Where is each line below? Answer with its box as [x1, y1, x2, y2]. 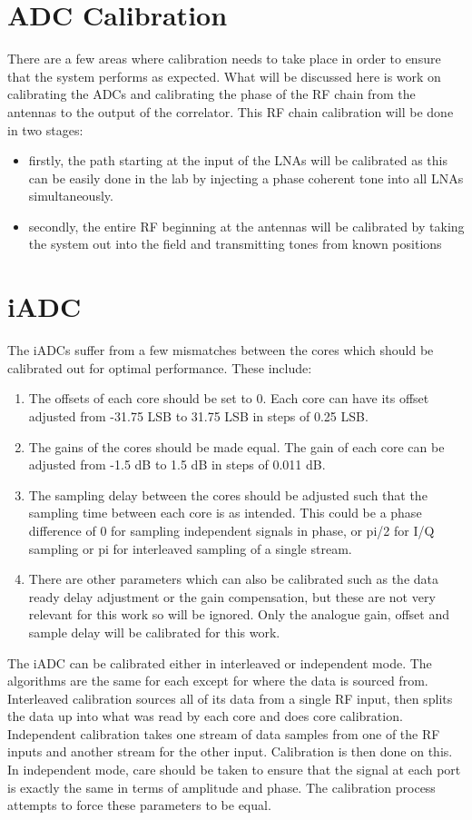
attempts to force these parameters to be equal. [7, 795, 271, 815]
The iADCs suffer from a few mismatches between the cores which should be [7, 341, 434, 360]
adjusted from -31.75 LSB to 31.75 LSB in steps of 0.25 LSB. [28, 406, 369, 425]
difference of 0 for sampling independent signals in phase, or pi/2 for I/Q [28, 520, 435, 539]
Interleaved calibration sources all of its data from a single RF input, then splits [7, 688, 453, 707]
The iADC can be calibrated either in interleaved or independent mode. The [7, 653, 432, 672]
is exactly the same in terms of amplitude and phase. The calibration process [7, 777, 436, 796]
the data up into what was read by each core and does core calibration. [7, 706, 403, 726]
